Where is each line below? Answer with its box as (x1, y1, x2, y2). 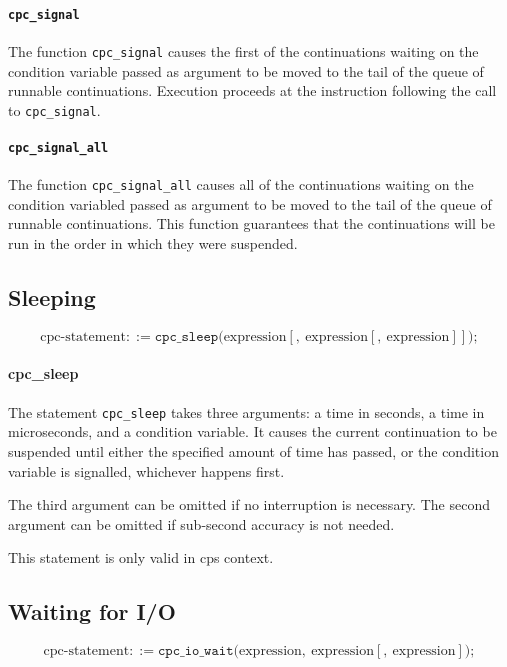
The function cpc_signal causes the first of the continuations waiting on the (8, 40, 479, 61)
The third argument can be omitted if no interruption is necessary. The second (8, 494, 490, 515)
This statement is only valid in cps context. (8, 547, 274, 568)
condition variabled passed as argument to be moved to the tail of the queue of (8, 193, 492, 214)
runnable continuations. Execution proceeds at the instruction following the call (8, 80, 497, 101)
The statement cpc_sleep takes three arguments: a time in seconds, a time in (8, 401, 485, 422)
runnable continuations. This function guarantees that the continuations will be (8, 213, 495, 234)
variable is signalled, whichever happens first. (8, 460, 285, 481)
